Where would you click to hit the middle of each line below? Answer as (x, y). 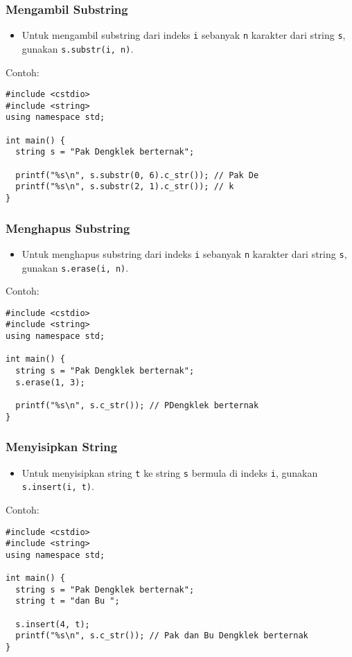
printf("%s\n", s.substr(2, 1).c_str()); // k (125, 187)
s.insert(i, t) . (58, 486)
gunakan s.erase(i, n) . (75, 267)
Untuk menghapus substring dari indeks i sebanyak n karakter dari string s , (184, 253)
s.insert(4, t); (53, 624)
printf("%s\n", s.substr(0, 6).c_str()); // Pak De (137, 175)
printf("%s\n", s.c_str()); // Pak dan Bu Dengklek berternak (162, 636)
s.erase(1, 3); (50, 382)
